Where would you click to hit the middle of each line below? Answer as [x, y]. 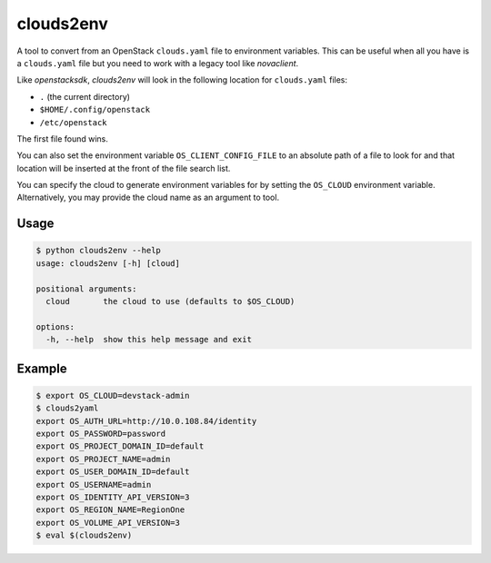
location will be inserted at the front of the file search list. [124, 168]
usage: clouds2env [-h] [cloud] [108, 263]
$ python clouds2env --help [98, 251]
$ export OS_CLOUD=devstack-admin [113, 395]
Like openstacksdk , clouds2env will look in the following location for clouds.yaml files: [182, 80]
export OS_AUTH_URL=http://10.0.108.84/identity [146, 421]
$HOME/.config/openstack [95, 110]
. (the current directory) [85, 96]
